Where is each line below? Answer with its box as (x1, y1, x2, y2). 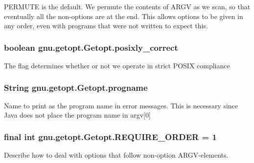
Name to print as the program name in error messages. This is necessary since (4, 100, 238, 110)
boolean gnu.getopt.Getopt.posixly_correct (4, 41, 178, 53)
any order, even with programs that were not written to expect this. (4, 20, 208, 31)
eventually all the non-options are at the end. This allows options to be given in (4, 11, 243, 21)
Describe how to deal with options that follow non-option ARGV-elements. (4, 150, 229, 160)
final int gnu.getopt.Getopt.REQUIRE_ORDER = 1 (4, 130, 217, 143)
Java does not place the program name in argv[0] (4, 110, 151, 120)
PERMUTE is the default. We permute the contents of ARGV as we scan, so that (4, 1, 251, 11)
